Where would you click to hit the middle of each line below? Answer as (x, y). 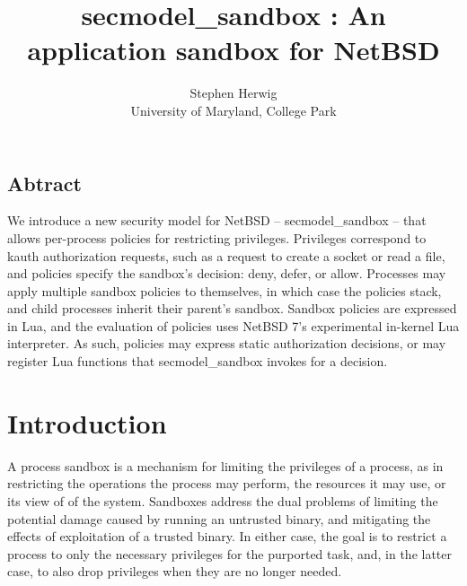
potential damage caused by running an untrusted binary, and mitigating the (219, 518)
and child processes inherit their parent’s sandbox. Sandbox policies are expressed (232, 308)
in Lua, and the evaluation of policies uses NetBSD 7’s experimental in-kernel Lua (233, 325)
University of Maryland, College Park (233, 110)
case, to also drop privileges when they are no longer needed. (175, 571)
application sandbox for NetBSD (233, 50)
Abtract (44, 183)
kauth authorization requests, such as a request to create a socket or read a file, (226, 255)
